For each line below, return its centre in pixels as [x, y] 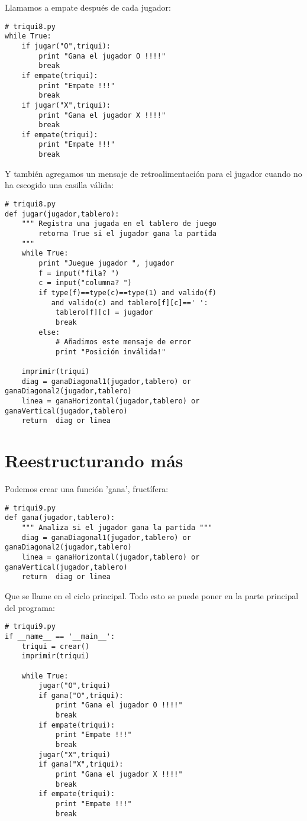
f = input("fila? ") [79, 273]
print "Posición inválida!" [111, 352]
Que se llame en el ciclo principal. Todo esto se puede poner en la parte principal [152, 596]
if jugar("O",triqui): [66, 46]
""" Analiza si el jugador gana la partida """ [117, 528]
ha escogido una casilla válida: [59, 185]
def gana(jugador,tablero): [60, 518]
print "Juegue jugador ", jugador [106, 263]
